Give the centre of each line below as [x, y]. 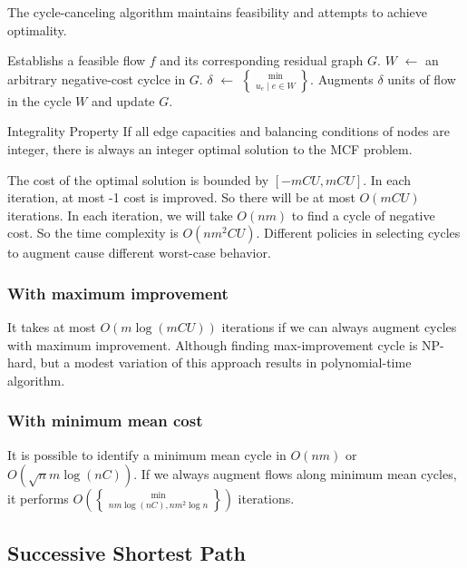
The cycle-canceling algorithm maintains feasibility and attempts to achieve [218, 12]
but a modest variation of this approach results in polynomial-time [226, 362]
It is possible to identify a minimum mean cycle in [147, 454]
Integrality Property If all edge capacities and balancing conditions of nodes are [229, 131]
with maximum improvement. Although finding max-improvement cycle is [213, 344]
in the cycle [39, 100]
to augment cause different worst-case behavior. [139, 253]
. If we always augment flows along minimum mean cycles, [295, 474]
